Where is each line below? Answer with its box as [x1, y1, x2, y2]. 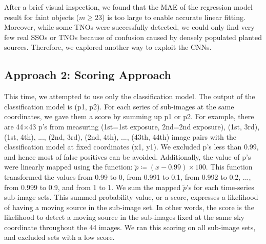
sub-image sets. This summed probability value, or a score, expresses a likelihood [4, 192, 258, 202]
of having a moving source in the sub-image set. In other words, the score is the [4, 201, 254, 212]
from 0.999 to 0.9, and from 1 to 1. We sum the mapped [4, 181, 181, 192]
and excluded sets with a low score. [4, 232, 115, 242]
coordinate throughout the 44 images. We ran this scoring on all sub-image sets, [4, 221, 256, 232]
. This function [206, 161, 253, 172]
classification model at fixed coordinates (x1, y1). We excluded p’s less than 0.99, [4, 141, 259, 152]
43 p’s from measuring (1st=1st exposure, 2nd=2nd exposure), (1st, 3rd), [29, 121, 260, 132]
